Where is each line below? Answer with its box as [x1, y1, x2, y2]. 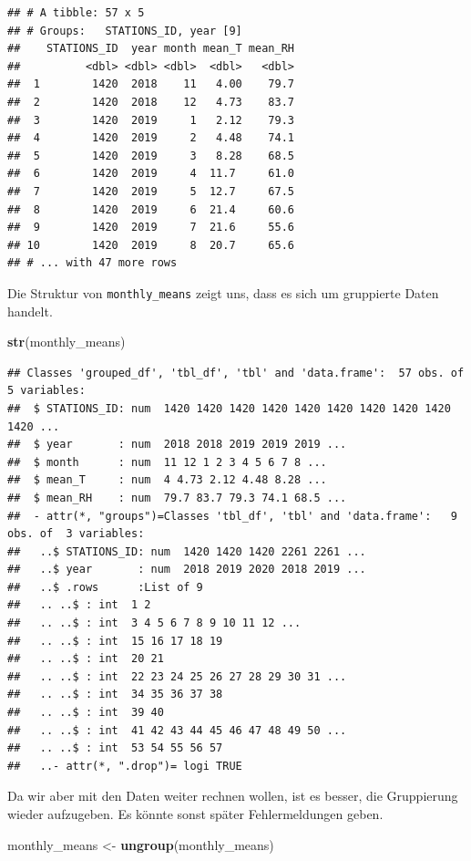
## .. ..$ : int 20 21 [7, 652, 164, 666]
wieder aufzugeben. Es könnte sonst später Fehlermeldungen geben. [7, 804, 384, 823]
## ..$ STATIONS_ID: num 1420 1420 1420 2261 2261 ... [7, 545, 366, 558]
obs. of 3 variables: [7, 527, 145, 541]
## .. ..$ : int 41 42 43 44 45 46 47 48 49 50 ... [7, 723, 347, 737]
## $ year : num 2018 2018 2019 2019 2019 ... [7, 438, 347, 451]
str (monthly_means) [7, 332, 126, 351]
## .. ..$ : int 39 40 [7, 706, 164, 720]
